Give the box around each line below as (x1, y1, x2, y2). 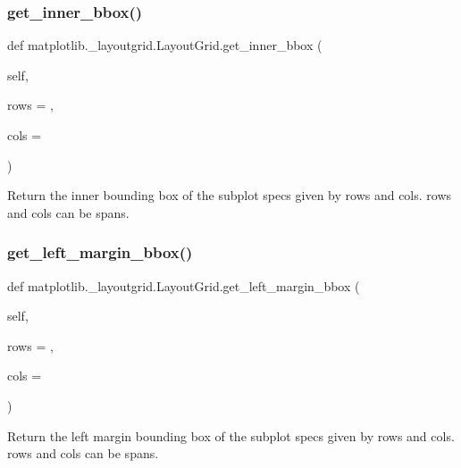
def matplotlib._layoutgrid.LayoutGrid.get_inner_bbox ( (7, 36, 323, 54)
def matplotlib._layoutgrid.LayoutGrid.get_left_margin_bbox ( (7, 276, 360, 295)
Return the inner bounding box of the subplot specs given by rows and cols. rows (7, 186, 452, 205)
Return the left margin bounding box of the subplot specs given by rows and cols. (7, 426, 455, 445)
